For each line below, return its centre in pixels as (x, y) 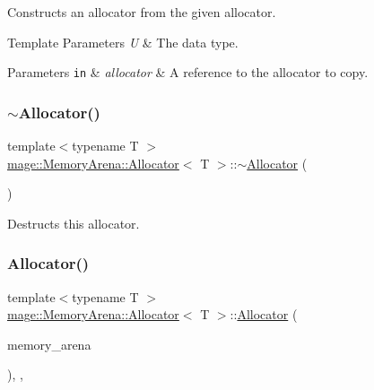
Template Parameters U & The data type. (123, 42)
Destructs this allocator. (74, 223)
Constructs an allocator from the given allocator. (142, 12)
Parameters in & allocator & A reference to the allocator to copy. (188, 72)
